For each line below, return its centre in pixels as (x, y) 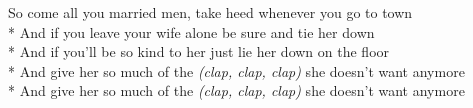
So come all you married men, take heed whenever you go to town (210, 12)
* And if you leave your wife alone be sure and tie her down (191, 31)
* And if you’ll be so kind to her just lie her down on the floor (199, 51)
